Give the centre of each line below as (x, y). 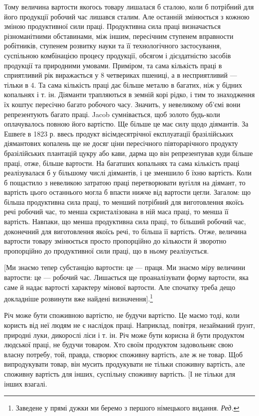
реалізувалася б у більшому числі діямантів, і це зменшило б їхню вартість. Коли (128, 173)
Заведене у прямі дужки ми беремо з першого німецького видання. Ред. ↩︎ (128, 408)
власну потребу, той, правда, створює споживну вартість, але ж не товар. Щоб (124, 354)
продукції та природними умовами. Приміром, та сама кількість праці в (113, 65)
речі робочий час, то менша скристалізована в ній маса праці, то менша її (116, 211)
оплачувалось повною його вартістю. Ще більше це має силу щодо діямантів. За (126, 124)
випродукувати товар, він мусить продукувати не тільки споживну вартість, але (125, 364)
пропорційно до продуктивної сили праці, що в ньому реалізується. (107, 250)
